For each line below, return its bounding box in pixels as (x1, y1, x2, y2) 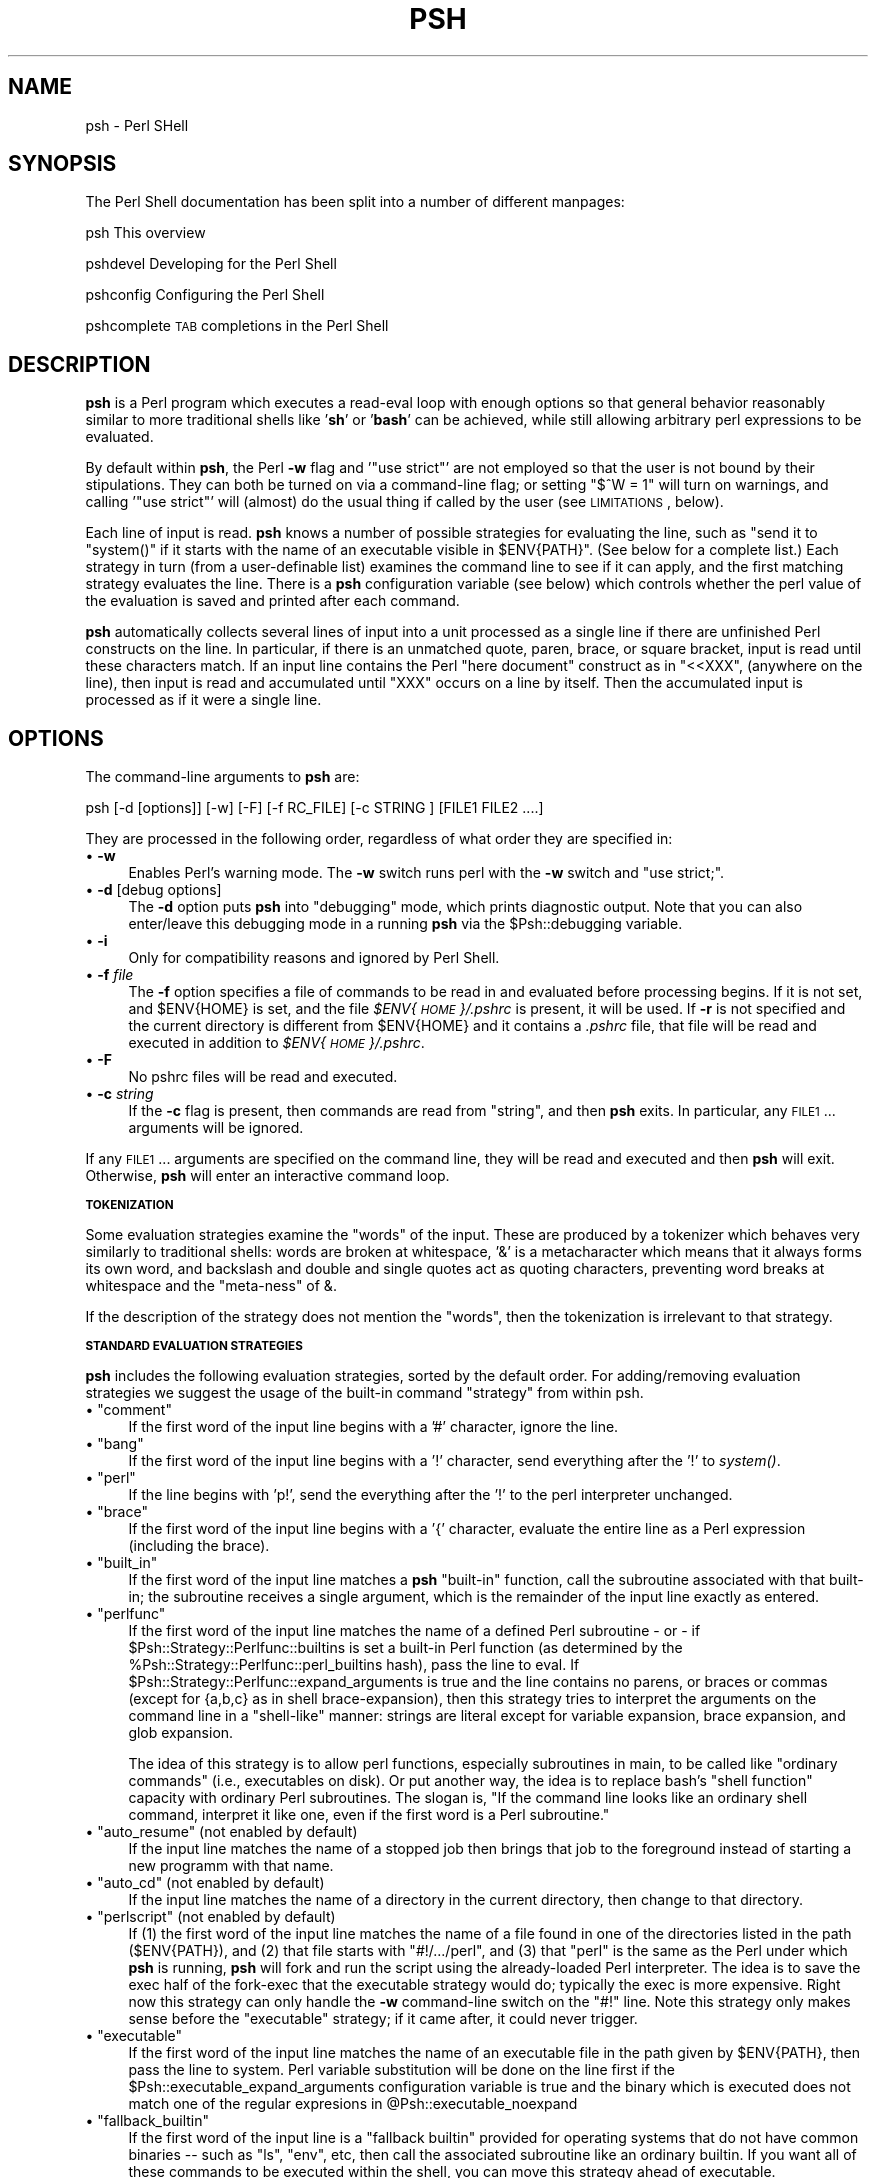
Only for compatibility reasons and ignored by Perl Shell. (128, 949, 500, 967)
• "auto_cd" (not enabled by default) (85, 1874, 325, 1892)
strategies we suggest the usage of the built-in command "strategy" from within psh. (85, 1384, 644, 1402)
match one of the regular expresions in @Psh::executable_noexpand (128, 2095, 578, 2113)
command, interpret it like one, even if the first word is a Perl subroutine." (128, 1806, 610, 1824)
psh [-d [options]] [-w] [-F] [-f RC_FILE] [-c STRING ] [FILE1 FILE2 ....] (85, 799, 544, 817)
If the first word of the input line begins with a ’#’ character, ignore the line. (128, 1418, 619, 1436)
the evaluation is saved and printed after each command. (85, 592, 460, 610)
